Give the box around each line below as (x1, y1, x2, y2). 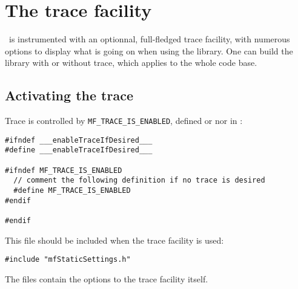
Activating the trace (5, 86, 133, 105)
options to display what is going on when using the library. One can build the (5, 44, 293, 57)
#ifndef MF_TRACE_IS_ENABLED (5, 166, 122, 175)
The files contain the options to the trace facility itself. (5, 272, 208, 285)
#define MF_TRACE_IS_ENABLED (13, 186, 131, 195)
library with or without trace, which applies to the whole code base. (5, 56, 257, 69)
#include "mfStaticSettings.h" (5, 255, 131, 264)
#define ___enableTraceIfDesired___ (5, 146, 153, 155)
